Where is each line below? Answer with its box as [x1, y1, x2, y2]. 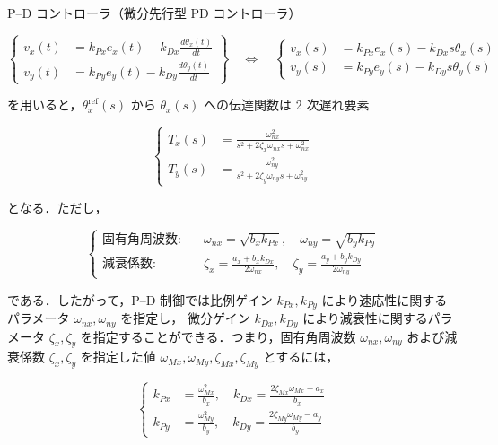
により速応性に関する [321, 290, 448, 309]
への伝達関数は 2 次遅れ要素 [204, 95, 370, 114]
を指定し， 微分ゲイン [120, 309, 250, 327]
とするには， [263, 347, 339, 366]
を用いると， [7, 95, 83, 114]
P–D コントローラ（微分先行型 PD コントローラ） [7, 4, 301, 22]
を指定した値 [80, 347, 156, 366]
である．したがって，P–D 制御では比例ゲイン [7, 290, 273, 309]
